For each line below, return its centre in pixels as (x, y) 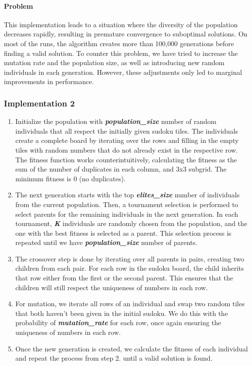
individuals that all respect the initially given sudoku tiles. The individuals (127, 131)
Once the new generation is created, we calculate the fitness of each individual (132, 348)
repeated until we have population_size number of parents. (106, 242)
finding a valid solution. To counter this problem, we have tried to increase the (121, 53)
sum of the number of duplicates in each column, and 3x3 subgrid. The (121, 169)
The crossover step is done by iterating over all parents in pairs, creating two (130, 258)
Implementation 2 (39, 103)
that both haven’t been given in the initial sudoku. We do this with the (122, 313)
